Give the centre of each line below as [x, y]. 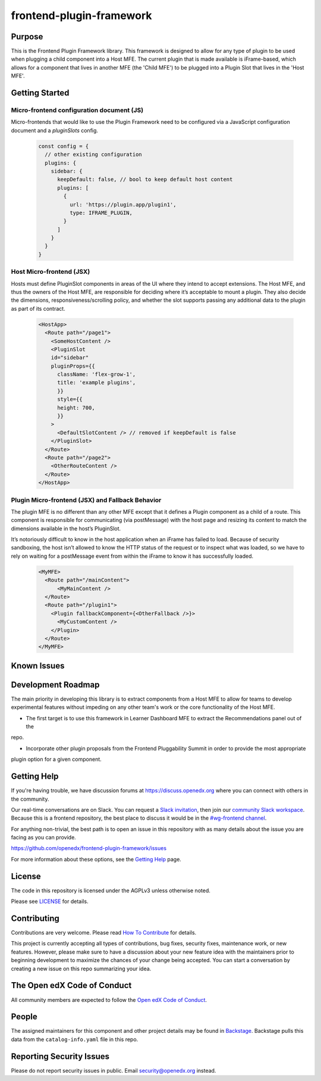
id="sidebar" [70, 358]
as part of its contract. [38, 308]
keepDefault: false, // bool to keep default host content [145, 179]
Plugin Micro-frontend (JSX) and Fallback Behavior [86, 500]
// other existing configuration [93, 154]
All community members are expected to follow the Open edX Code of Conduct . [109, 999]
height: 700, [76, 407]
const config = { [64, 146]
